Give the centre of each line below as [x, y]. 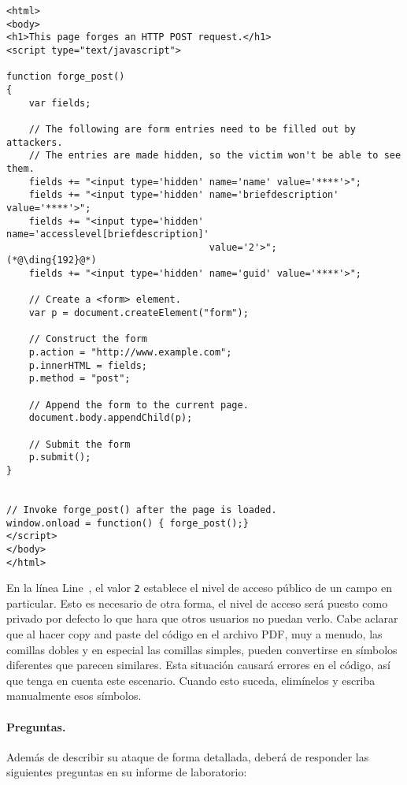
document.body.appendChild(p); [111, 418]
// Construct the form [88, 339]
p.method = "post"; [80, 379]
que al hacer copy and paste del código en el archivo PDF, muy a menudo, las [194, 634]
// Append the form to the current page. [139, 405]
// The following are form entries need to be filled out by [192, 129]
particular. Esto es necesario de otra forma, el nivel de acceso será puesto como [197, 603]
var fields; [60, 103]
